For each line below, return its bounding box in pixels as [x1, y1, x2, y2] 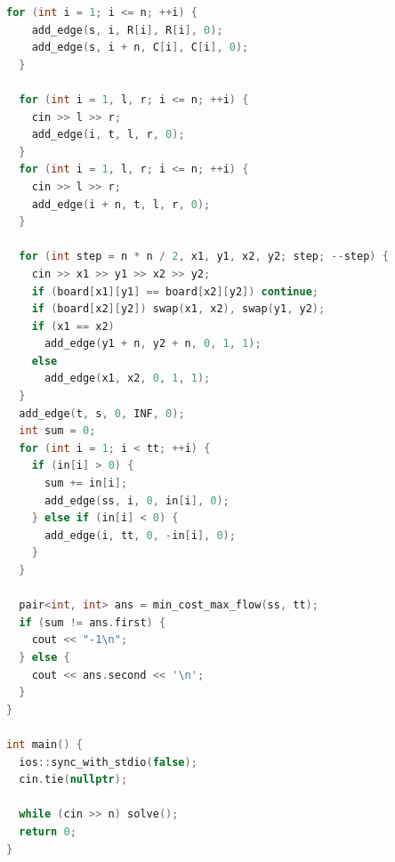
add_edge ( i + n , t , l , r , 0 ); [31, 197, 211, 211]
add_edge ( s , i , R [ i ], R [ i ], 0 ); [31, 23, 223, 36]
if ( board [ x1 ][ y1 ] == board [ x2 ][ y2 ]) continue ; [31, 285, 318, 298]
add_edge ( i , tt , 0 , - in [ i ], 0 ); [44, 528, 236, 542]
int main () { [6, 737, 83, 751]
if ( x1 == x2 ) [31, 319, 115, 333]
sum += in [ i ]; [44, 477, 128, 490]
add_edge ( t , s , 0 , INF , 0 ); [19, 407, 185, 420]
